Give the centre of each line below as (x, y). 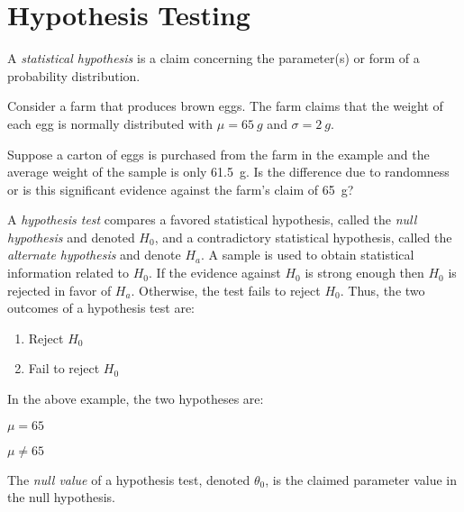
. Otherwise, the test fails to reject (226, 290)
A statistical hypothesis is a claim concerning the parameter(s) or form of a (214, 58)
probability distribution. (74, 75)
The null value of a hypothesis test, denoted (129, 479)
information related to (68, 273)
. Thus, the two (382, 290)
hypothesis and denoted (71, 237)
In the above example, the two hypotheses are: (136, 399)
